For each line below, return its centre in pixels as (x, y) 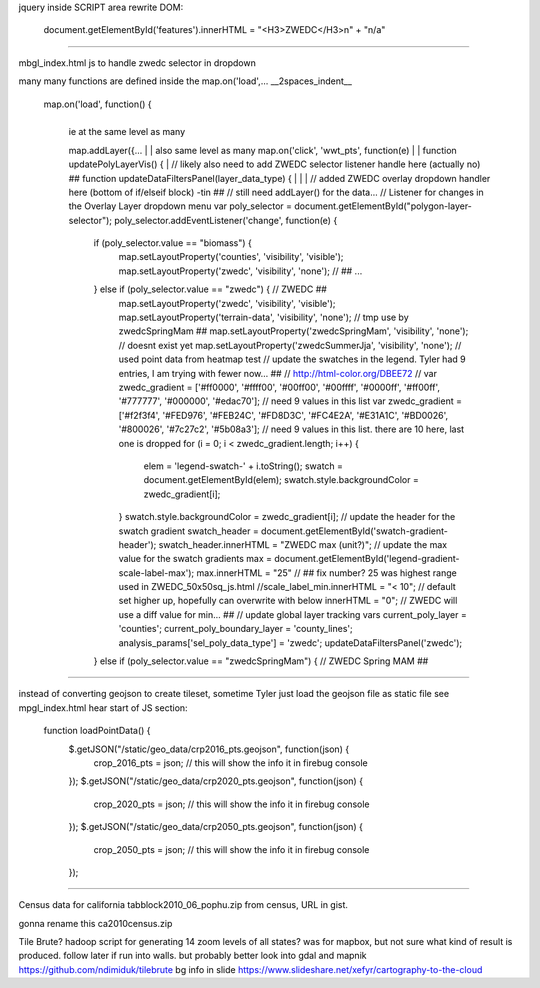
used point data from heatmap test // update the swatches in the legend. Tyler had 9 (292, 359)
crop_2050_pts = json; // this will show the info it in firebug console (231, 849)
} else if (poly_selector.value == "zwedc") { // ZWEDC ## (210, 289)
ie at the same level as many (127, 132)
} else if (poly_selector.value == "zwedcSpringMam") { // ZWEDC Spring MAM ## (261, 661)
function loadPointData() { (97, 731)
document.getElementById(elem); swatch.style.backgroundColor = (281, 480)
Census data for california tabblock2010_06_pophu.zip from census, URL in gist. (183, 905)
